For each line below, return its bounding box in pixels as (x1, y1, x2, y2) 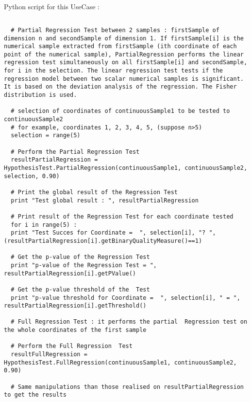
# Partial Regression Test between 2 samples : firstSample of (11, 26, 219, 34)
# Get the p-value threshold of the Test (11, 286, 150, 293)
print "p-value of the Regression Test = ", (11, 261, 157, 269)
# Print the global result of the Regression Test (11, 188, 178, 196)
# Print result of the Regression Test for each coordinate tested (11, 213, 234, 220)
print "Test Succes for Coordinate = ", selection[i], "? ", (11, 229, 216, 237)
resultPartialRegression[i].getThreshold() (4, 302, 147, 310)
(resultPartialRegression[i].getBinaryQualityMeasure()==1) (4, 237, 202, 244)
